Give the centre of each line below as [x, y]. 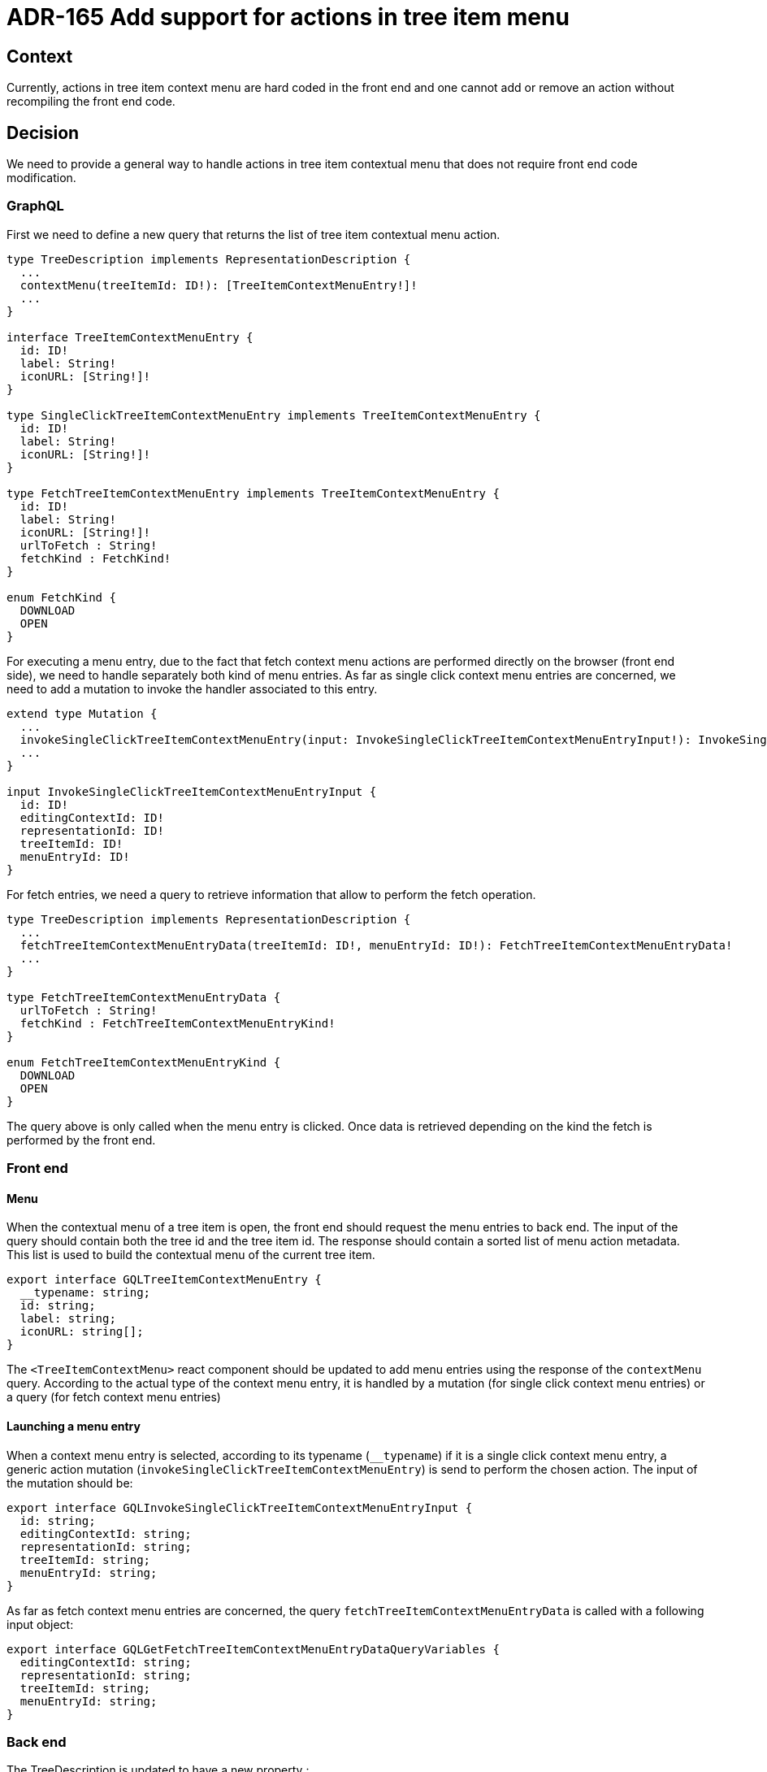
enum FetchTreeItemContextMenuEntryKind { [144, 1062]
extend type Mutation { [82, 713]
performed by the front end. [81, 1140]
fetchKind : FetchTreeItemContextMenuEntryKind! [178, 1023]
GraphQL [35, 206]
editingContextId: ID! [92, 817]
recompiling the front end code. [91, 102]
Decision [43, 132]
